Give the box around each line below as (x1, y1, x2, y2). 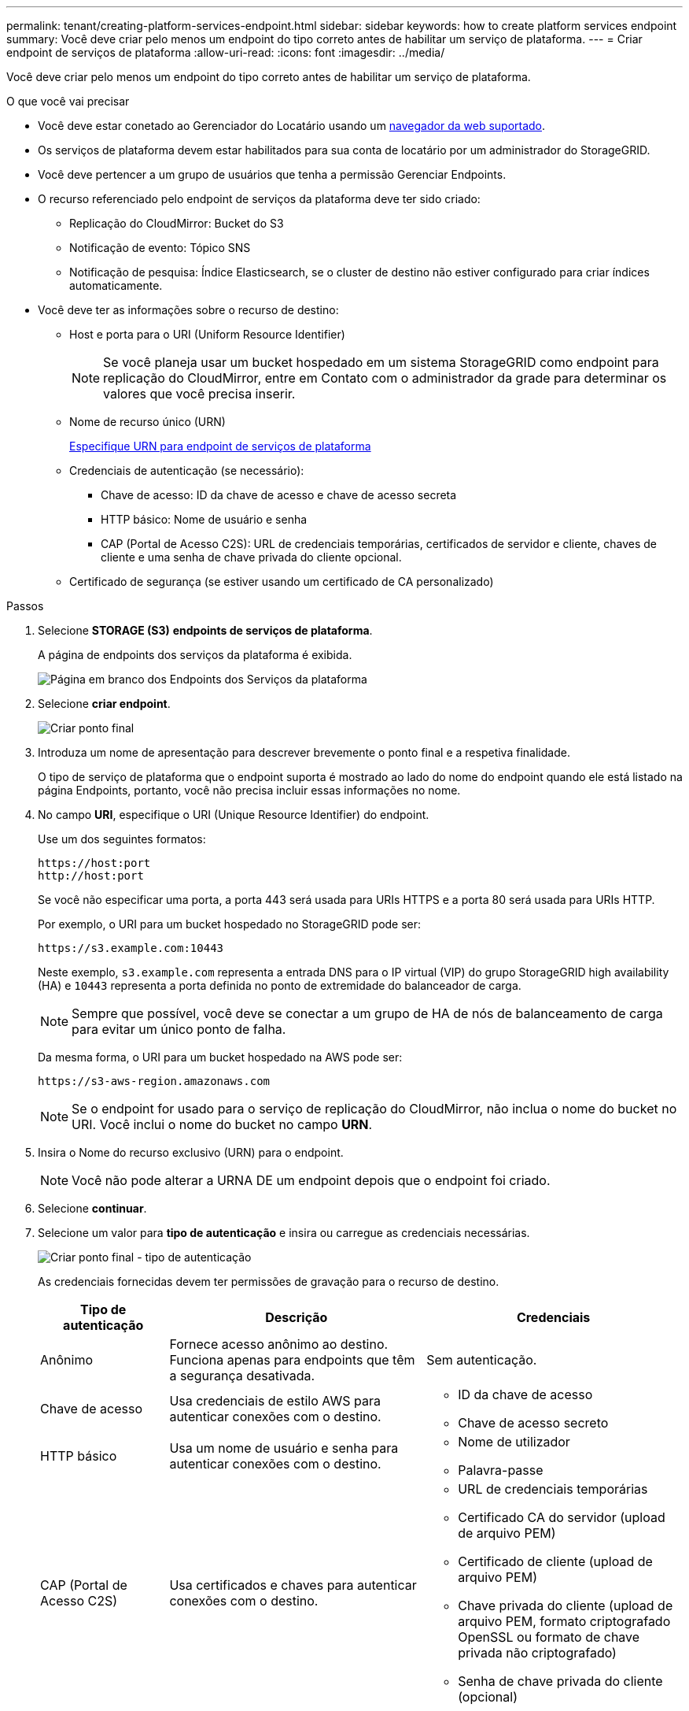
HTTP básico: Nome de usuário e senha (101, 513, 308, 526)
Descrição (265, 1309, 328, 1325)
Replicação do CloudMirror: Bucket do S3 (69, 217, 284, 230)
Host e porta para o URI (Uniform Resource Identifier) (69, 328, 345, 341)
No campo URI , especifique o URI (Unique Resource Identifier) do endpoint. (38, 808, 429, 821)
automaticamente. (69, 279, 163, 292)
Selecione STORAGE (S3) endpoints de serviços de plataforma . (38, 624, 373, 637)
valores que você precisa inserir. (103, 386, 296, 402)
